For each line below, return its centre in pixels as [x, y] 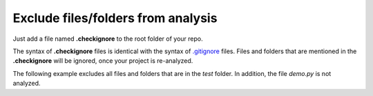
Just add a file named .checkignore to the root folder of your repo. [108, 39]
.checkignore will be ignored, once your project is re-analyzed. [103, 61]
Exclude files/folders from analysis [115, 18]
